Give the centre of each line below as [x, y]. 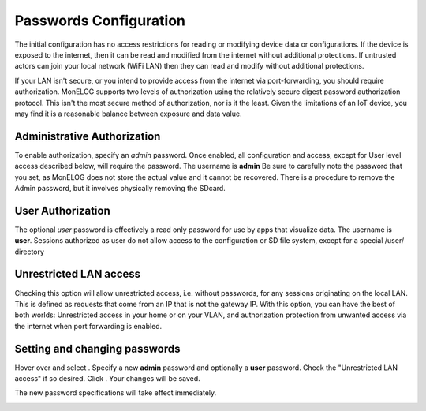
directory [30, 252]
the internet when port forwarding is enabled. [88, 326]
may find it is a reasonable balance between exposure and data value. [128, 114]
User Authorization [62, 210]
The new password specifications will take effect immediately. [116, 393]
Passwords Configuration [100, 21]
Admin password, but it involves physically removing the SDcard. [120, 188]
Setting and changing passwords [97, 348]
